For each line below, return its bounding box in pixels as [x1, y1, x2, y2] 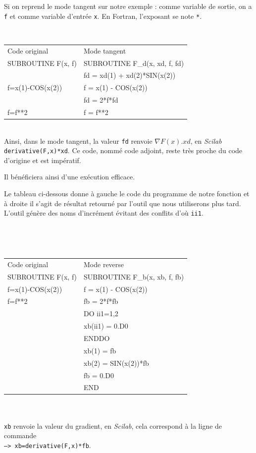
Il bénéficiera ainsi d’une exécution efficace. [4, 171, 135, 182]
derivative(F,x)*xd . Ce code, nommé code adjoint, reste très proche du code [4, 145, 243, 156]
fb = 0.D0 [84, 370, 114, 380]
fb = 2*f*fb [84, 296, 118, 306]
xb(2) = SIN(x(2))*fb [84, 357, 149, 368]
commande [4, 430, 37, 441]
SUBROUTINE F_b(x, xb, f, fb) [84, 271, 184, 282]
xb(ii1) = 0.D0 [84, 321, 128, 331]
